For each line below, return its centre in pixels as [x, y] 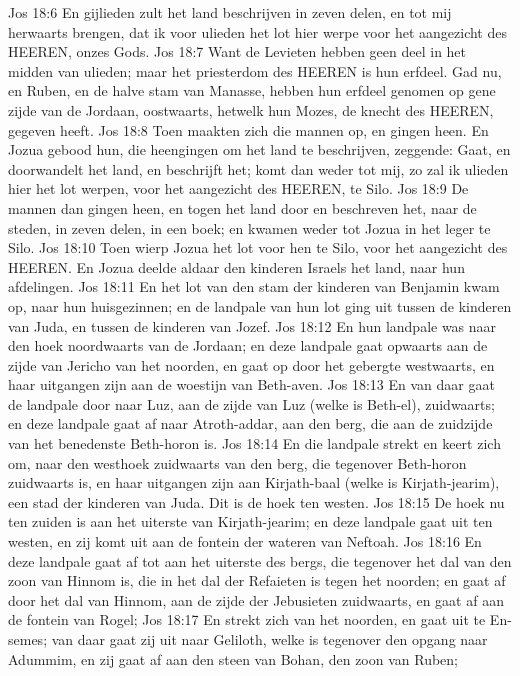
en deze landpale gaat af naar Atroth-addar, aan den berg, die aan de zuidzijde [250, 423]
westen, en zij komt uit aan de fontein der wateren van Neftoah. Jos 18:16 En [245, 541]
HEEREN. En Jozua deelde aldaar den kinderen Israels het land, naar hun [236, 266]
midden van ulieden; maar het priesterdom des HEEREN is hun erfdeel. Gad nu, [255, 70]
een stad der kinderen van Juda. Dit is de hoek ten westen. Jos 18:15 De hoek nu [256, 501]
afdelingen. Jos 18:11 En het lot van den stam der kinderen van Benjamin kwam [254, 286]
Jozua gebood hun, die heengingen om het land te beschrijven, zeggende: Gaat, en [259, 149]
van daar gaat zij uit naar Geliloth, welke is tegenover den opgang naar [269, 639]
